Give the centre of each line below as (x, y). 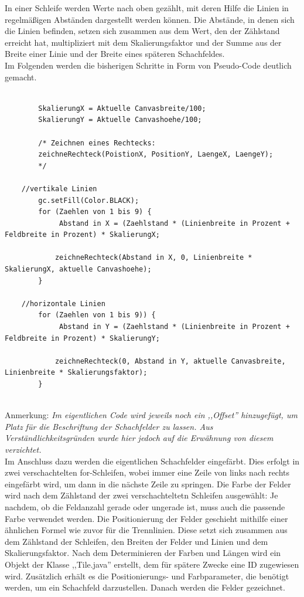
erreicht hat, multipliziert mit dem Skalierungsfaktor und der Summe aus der (143, 42)
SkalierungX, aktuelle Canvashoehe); (78, 269)
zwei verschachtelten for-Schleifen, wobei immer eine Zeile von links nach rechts (147, 472)
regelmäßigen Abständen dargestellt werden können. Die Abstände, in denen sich (150, 19)
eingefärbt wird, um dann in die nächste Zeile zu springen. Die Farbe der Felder (148, 484)
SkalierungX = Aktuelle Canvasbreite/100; (122, 108)
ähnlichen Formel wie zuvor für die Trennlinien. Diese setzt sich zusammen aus (146, 530)
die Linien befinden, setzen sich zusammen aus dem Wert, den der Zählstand (142, 31)
